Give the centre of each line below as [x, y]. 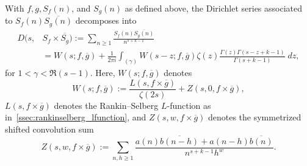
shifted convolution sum [49, 129]
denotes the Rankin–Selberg [106, 105]
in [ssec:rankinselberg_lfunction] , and [76, 117]
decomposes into [106, 20]
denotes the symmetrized [255, 117]
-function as [189, 105]
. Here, [103, 73]
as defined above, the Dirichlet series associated [214, 8]
